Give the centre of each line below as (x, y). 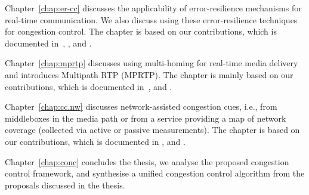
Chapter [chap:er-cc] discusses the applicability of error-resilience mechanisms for (153, 8)
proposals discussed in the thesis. (65, 185)
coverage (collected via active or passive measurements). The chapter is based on (152, 130)
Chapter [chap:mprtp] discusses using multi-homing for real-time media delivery (152, 63)
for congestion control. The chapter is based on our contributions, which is (141, 31)
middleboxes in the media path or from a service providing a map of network (146, 118)
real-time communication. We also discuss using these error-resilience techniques (151, 19)
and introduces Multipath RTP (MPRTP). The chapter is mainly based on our (149, 74)
